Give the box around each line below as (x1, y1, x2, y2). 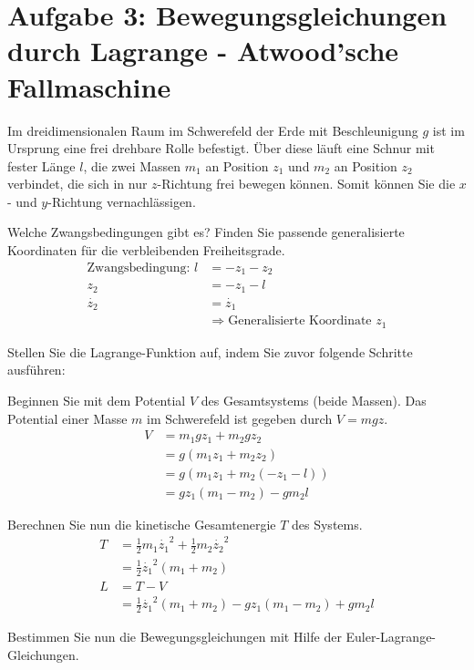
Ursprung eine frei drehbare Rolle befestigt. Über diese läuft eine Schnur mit (7, 139, 435, 158)
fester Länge (7, 156, 76, 175)
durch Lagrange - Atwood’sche (7, 32, 399, 69)
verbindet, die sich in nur (7, 174, 148, 193)
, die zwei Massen (83, 156, 181, 175)
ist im (432, 120, 465, 139)
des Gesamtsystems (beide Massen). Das (201, 391, 427, 409)
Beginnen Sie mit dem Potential (7, 391, 186, 409)
